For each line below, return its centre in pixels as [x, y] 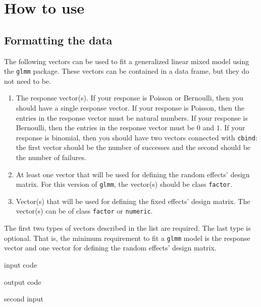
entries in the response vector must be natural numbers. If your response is [132, 117]
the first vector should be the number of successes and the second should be [133, 147]
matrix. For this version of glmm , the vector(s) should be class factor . [124, 184]
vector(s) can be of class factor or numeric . [84, 211]
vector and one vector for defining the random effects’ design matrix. [110, 248]
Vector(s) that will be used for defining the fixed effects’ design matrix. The [133, 201]
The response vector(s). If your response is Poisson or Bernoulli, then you [129, 98]
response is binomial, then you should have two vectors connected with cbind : [137, 137]
